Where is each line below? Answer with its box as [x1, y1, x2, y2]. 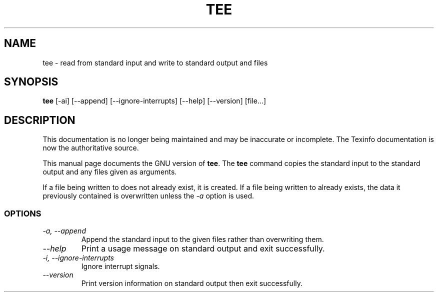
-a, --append [42, 226, 86, 235]
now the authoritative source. [42, 143, 139, 152]
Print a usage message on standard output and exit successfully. [81, 243, 325, 254]
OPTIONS [4, 208, 41, 218]
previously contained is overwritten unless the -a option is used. [42, 191, 254, 200]
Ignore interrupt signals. [81, 262, 160, 271]
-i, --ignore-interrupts [42, 253, 114, 262]
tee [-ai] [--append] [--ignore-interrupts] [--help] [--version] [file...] [42, 96, 266, 105]
